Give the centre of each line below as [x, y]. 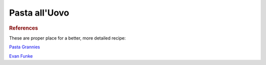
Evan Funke [21, 56]
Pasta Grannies [25, 47]
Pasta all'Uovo [39, 13]
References [24, 28]
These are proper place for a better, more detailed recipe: [67, 38]
